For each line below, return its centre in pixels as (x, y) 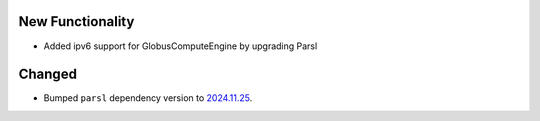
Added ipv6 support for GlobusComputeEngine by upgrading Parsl (180, 46)
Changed (47, 74)
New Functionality (76, 21)
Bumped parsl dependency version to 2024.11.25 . (148, 98)
